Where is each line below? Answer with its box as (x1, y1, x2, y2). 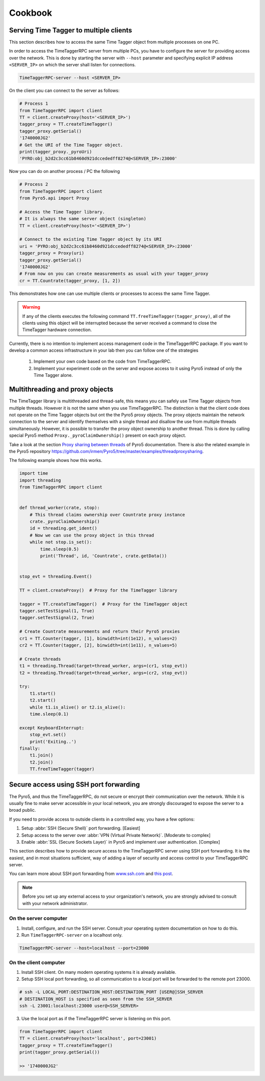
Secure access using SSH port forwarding (9, 780, 140, 789)
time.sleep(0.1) (29, 711, 69, 717)
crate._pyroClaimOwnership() (29, 519, 100, 524)
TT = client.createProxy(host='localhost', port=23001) (19, 1036, 157, 1041)
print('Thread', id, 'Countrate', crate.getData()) (40, 553, 167, 559)
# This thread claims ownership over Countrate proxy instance (29, 512, 185, 517)
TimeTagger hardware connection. (22, 327, 92, 333)
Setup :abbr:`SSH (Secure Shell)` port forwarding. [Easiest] (21, 825, 141, 831)
